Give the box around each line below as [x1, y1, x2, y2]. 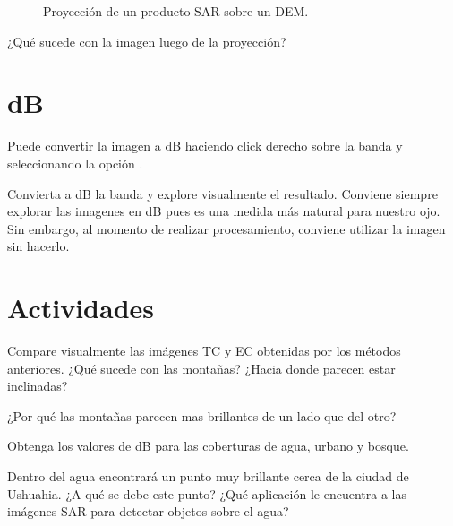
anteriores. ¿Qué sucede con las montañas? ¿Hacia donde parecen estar [7, 358, 396, 377]
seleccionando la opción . [7, 153, 143, 172]
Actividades [7, 289, 155, 326]
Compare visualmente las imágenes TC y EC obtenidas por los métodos [7, 341, 401, 359]
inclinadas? [7, 376, 68, 395]
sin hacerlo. [7, 237, 70, 255]
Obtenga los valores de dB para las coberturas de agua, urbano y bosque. [7, 436, 409, 455]
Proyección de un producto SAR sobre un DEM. [43, 2, 309, 20]
